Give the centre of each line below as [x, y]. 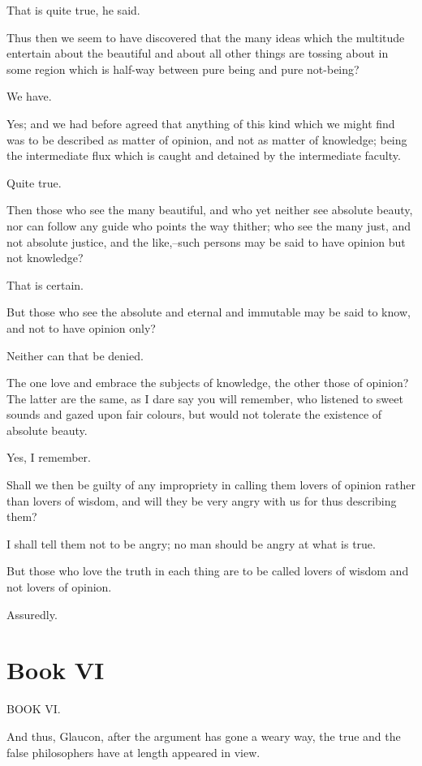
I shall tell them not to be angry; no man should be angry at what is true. [191, 543]
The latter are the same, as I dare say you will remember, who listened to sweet [205, 398]
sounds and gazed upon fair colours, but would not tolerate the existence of [194, 414]
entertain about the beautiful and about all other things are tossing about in [198, 53]
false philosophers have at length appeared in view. [133, 752]
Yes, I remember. [49, 457]
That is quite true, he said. [73, 10]
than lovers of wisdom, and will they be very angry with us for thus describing [202, 500]
